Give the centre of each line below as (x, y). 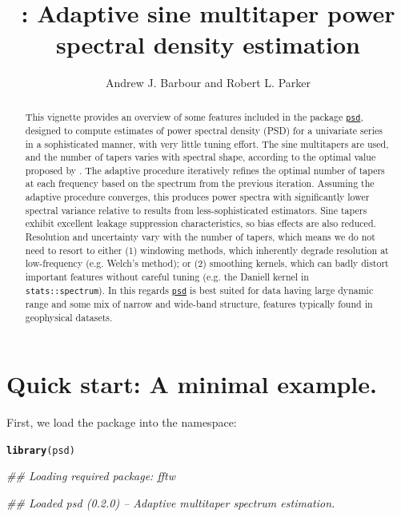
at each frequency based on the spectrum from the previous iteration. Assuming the (200, 183)
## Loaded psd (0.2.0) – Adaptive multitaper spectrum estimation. (171, 502)
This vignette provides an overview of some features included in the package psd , (194, 116)
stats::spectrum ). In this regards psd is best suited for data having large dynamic (199, 290)
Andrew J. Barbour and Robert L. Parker (208, 83)
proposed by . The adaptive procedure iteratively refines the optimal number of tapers (205, 170)
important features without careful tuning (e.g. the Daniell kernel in (167, 277)
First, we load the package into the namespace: (122, 422)
